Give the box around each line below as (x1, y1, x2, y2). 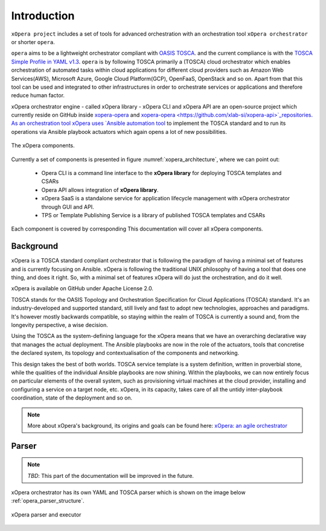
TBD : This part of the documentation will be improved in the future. (27, 472, 194, 479)
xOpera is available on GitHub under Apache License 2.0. (11, 285, 154, 292)
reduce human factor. (11, 92, 65, 99)
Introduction (11, 9, 75, 22)
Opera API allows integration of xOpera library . (41, 186, 159, 193)
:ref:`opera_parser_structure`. (11, 497, 85, 504)
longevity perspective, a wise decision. (11, 322, 109, 328)
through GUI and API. (41, 203, 94, 211)
